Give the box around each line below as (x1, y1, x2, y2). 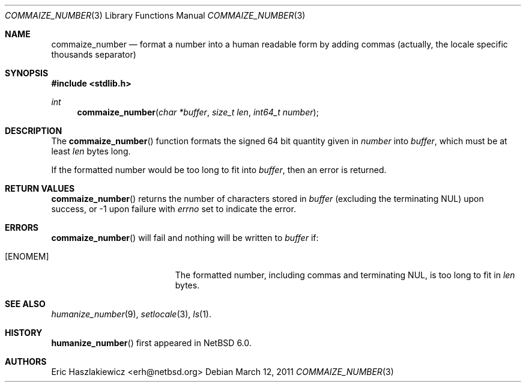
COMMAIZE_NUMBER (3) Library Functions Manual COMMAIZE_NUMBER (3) (5, 10, 306, 20)
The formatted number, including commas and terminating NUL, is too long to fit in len (175, 270, 515, 280)
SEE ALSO (5, 299, 46, 309)
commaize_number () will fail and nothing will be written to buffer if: (51, 233, 319, 243)
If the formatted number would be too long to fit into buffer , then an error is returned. (51, 165, 387, 175)
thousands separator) (51, 49, 136, 59)
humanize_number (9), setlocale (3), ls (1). (51, 309, 212, 319)
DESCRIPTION (5, 126, 62, 136)
